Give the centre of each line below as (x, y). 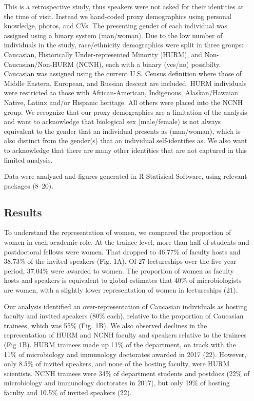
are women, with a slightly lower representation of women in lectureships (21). (121, 290)
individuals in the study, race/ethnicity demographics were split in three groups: (124, 45)
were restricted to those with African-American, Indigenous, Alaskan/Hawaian (121, 93)
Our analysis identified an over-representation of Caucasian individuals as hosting (126, 306)
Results (23, 212)
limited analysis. (28, 159)
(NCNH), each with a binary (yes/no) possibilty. (149, 64)
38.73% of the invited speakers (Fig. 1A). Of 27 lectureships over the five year (120, 261)
